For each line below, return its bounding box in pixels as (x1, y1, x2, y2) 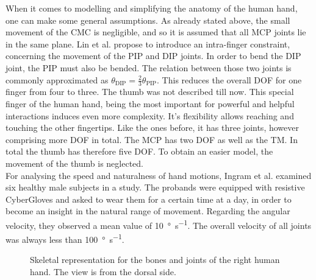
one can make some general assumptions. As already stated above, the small (5, 13, 290, 26)
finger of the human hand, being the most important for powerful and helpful (5, 97, 295, 110)
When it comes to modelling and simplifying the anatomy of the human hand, (5, 2, 298, 14)
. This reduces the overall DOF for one (157, 73, 302, 86)
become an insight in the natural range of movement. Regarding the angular (5, 205, 290, 217)
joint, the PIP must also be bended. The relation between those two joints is (5, 61, 292, 74)
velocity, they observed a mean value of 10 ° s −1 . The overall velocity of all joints (5, 217, 312, 231)
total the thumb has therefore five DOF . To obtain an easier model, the (5, 145, 273, 158)
